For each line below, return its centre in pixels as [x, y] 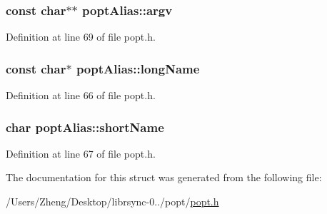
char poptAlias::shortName [85, 127]
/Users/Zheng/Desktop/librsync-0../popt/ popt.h [112, 202]
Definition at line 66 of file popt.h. [81, 95]
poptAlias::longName [138, 68]
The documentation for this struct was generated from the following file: [164, 177]
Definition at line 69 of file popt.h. [81, 37]
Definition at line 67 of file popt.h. [81, 153]
